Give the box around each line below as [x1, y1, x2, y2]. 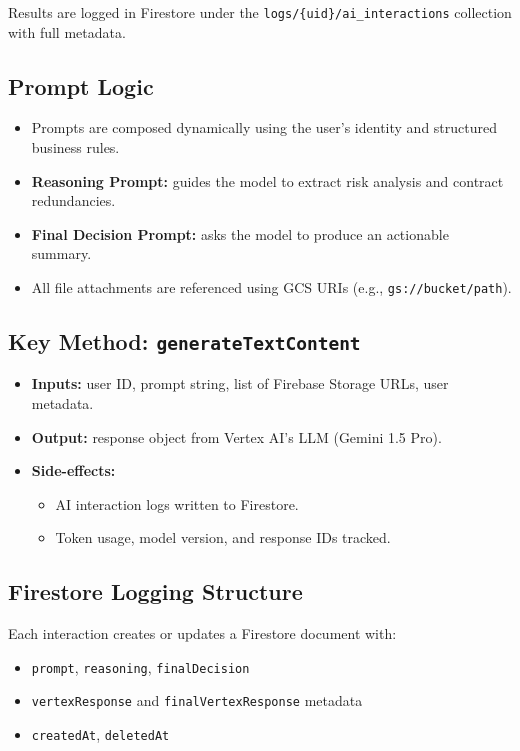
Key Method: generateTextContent [8, 326, 361, 357]
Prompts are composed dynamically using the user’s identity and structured [31, 117, 498, 138]
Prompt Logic [8, 70, 154, 101]
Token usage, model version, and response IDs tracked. [55, 527, 391, 548]
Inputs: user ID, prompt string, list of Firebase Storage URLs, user [31, 373, 449, 394]
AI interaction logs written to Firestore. [55, 493, 299, 514]
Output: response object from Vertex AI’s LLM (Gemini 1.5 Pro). [31, 426, 442, 447]
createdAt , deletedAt [31, 724, 170, 745]
